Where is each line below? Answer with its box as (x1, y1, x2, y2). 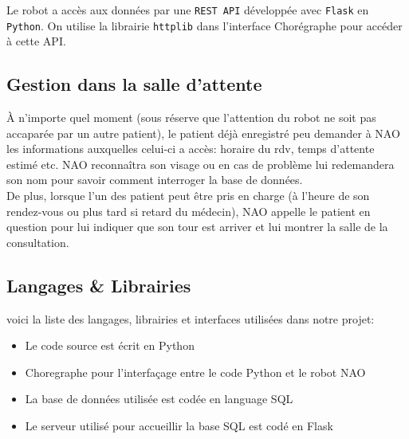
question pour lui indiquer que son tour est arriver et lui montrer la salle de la (6, 218, 388, 235)
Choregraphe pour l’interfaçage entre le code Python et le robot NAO (25, 363, 366, 380)
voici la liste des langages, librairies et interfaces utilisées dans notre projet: (6, 310, 375, 327)
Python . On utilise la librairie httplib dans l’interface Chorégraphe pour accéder (6, 17, 403, 33)
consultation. (6, 233, 69, 250)
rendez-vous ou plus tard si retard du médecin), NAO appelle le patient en (6, 202, 371, 219)
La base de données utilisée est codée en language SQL (25, 390, 293, 407)
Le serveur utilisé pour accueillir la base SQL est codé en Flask (25, 417, 333, 434)
